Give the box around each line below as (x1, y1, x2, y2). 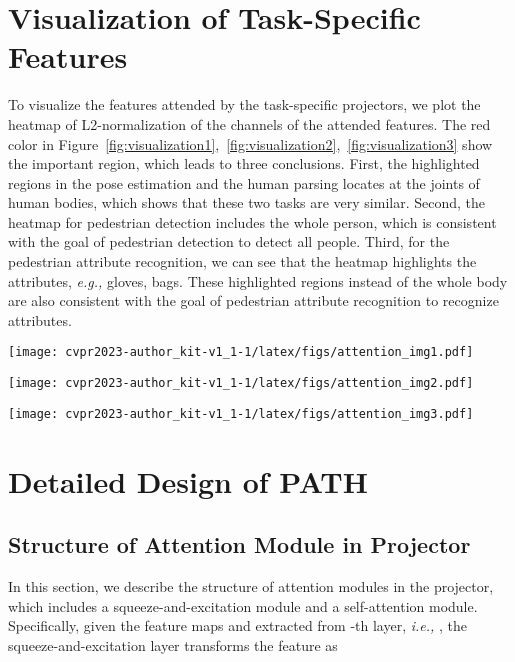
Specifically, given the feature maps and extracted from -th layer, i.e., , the (8, 615, 468, 636)
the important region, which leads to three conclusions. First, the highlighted (8, 153, 480, 174)
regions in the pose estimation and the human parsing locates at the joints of (8, 172, 480, 193)
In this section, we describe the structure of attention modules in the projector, (8, 575, 494, 596)
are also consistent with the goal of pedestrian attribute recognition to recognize (8, 290, 499, 311)
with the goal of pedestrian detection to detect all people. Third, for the (8, 231, 450, 252)
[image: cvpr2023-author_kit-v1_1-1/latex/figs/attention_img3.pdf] (8, 406, 474, 421)
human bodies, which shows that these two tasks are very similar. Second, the (8, 192, 486, 213)
